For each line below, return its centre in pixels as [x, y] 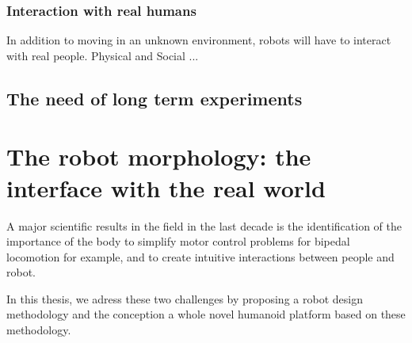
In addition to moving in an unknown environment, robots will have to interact [199, 40]
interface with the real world [166, 187]
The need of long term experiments [154, 98]
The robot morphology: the [159, 156]
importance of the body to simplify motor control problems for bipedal [178, 241]
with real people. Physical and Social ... [103, 55]
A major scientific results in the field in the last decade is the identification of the [204, 225]
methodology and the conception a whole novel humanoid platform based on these [206, 314]
